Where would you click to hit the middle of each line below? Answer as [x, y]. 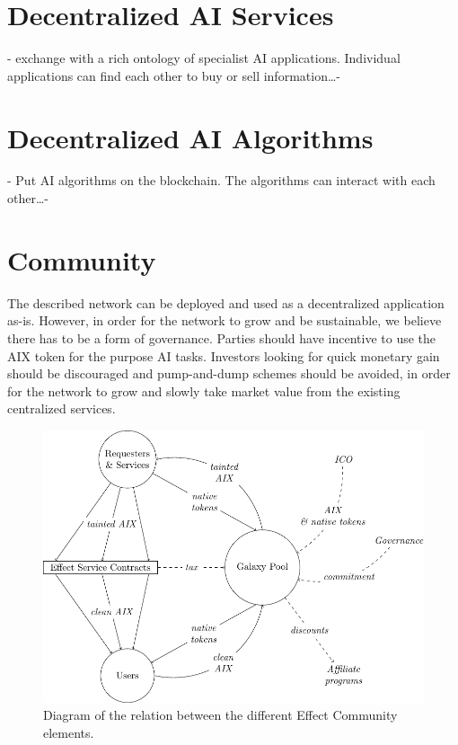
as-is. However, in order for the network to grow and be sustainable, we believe [225, 320]
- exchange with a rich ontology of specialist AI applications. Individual [204, 58]
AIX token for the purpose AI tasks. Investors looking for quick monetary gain [224, 355]
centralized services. [62, 408]
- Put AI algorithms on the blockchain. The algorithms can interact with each [221, 180]
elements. [69, 732]
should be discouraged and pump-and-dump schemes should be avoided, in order [229, 373]
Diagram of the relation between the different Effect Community [220, 715]
